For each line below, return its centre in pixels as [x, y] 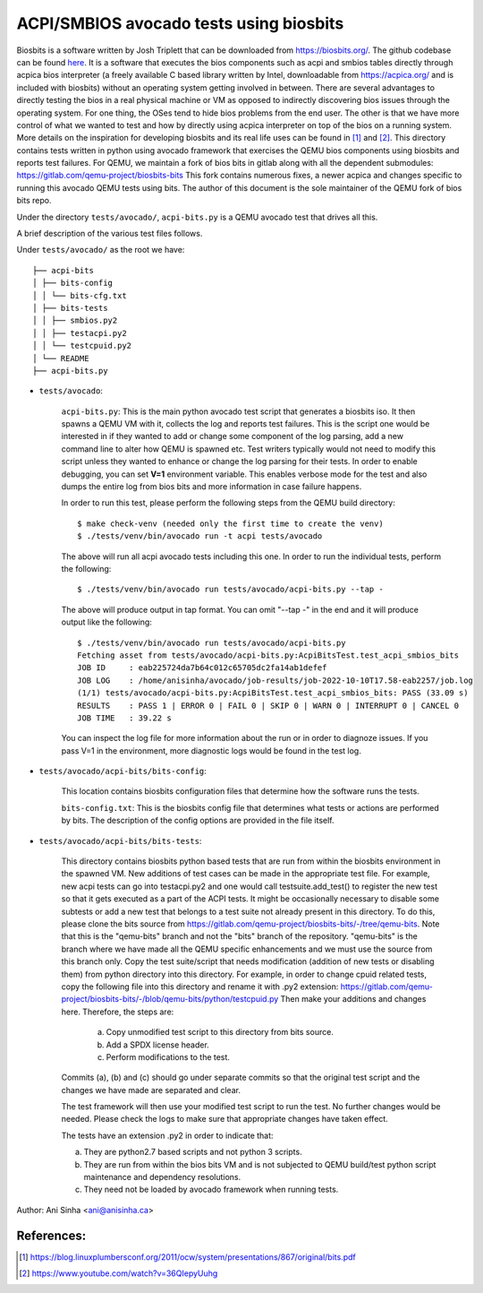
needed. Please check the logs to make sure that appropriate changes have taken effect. [225, 1119]
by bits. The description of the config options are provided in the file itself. [198, 821]
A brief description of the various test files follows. [110, 234]
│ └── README [61, 358]
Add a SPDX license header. [157, 1045]
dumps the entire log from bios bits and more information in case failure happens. [212, 487]
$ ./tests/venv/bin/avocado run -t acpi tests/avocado [200, 536]
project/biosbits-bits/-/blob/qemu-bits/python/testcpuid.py [170, 999]
